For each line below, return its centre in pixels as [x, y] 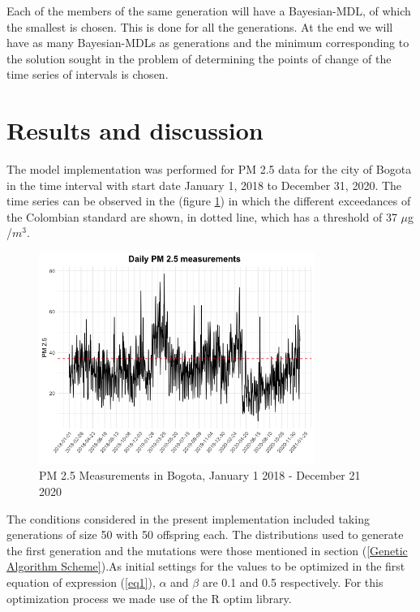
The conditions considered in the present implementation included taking [188, 518]
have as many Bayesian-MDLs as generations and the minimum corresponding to [208, 43]
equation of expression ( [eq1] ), [81, 582]
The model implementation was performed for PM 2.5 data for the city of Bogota [209, 169]
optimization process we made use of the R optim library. [149, 598]
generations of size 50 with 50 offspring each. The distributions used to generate [205, 534]
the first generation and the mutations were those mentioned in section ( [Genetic [207, 550]
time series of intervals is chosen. [88, 74]
